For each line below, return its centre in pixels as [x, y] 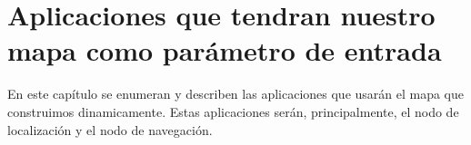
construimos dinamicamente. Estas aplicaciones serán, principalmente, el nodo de [233, 111]
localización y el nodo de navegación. [110, 129]
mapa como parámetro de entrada [225, 50]
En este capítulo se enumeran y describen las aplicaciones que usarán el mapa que [236, 94]
